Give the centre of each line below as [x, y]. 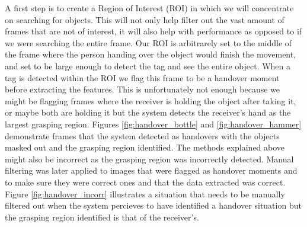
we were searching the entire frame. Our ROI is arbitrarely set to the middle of [148, 42]
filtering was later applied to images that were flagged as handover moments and [151, 170]
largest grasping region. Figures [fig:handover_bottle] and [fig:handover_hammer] [153, 124]
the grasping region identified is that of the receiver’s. [102, 217]
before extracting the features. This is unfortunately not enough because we [143, 89]
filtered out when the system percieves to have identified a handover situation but [153, 205]
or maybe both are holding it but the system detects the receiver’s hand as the [148, 112]
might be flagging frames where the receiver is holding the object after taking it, [151, 100]
